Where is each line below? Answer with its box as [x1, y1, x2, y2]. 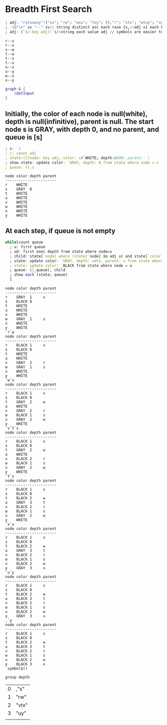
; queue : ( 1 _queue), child [9, 268, 66, 273]
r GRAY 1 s [5, 295, 46, 300]
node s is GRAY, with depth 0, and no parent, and [5, 125, 159, 133]
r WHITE [5, 182, 28, 188]
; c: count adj [5, 151, 37, 156]
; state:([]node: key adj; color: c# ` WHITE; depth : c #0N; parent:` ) [5, 155, 150, 160]
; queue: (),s [5, 165, 35, 170]
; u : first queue [9, 245, 46, 250]
